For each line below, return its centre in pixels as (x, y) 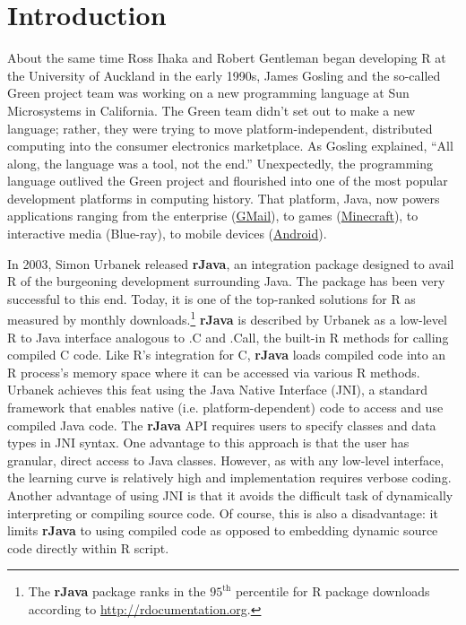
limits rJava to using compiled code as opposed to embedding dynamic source (223, 530)
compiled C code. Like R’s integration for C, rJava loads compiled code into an (227, 355)
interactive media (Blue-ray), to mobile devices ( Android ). (167, 234)
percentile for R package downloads (332, 591)
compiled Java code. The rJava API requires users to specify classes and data (222, 425)
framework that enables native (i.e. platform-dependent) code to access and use (225, 408)
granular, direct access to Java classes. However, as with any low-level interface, (226, 460)
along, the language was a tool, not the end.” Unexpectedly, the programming (220, 163)
